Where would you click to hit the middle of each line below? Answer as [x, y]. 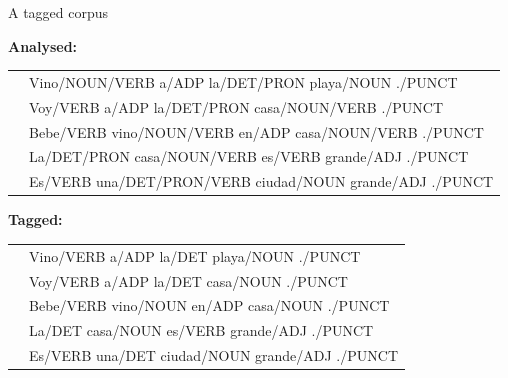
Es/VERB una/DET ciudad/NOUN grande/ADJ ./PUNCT [214, 355]
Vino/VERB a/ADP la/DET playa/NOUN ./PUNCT [195, 255]
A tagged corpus [58, 12]
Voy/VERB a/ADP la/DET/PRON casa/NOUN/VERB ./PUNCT [236, 106]
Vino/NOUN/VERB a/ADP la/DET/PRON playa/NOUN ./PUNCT [243, 81]
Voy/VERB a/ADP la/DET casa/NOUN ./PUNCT [188, 280]
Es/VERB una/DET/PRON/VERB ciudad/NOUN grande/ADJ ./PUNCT [261, 181]
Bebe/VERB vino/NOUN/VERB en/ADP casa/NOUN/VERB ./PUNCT [256, 131]
